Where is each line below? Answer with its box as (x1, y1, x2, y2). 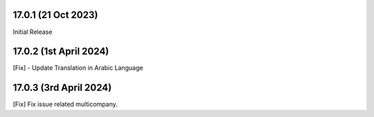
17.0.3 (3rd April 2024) (12, 82, 112, 93)
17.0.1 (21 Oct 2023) (12, 9, 98, 21)
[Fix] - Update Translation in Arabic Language (12, 64, 143, 72)
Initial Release (12, 28, 53, 36)
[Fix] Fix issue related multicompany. (12, 100, 118, 109)
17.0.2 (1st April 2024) (12, 46, 109, 57)
